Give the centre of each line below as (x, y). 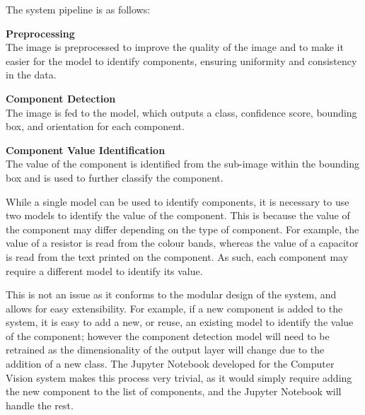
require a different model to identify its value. (104, 270)
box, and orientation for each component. (95, 126)
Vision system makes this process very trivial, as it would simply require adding (179, 377)
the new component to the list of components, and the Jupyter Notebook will (174, 391)
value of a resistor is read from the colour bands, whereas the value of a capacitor (182, 243)
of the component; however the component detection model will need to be (168, 335)
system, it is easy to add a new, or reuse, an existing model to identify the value (180, 322)
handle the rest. (40, 405)
